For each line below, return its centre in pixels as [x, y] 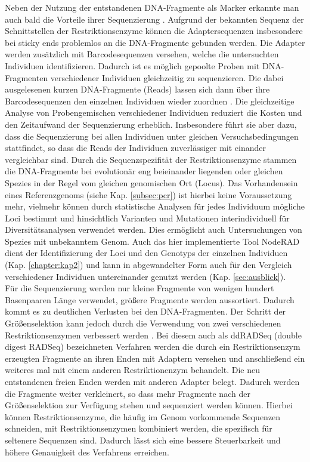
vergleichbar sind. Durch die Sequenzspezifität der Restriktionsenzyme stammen [151, 159]
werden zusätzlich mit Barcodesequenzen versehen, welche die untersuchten [142, 54]
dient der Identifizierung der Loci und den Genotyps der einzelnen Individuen [146, 253]
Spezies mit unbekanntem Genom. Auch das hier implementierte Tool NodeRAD [152, 241]
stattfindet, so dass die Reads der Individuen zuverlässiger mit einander [136, 148]
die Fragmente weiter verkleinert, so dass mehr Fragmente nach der [128, 393]
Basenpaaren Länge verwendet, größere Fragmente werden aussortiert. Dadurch [150, 299]
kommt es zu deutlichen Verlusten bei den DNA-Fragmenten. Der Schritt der [145, 311]
